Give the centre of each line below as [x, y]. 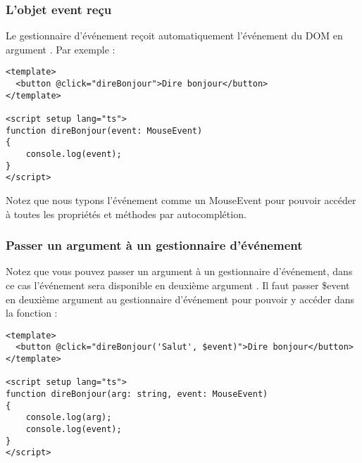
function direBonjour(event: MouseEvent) [104, 131]
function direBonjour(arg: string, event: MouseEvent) [137, 394]
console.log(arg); [69, 418]
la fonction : [32, 313]
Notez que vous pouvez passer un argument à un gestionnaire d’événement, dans [179, 271]
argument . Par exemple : [61, 49]
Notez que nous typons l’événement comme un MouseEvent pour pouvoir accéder [181, 199]
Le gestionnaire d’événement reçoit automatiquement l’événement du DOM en [174, 36]
